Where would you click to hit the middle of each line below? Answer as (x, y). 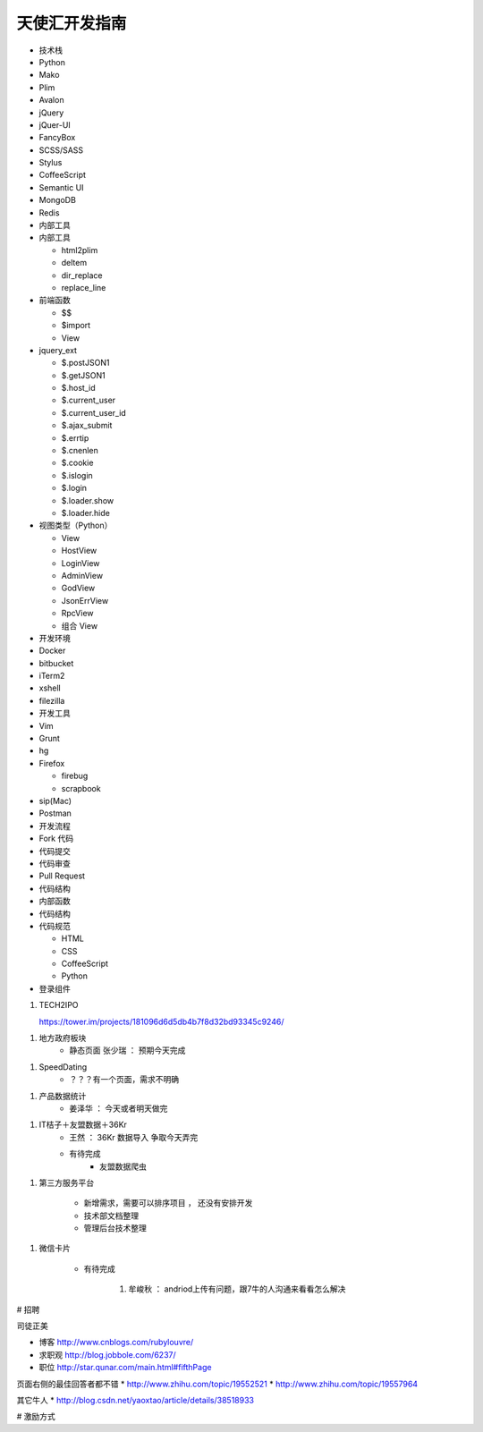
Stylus (51, 163)
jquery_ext (58, 350)
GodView (78, 588)
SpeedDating (63, 1067)
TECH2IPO (59, 1005)
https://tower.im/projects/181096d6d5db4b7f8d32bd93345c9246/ (161, 1021)
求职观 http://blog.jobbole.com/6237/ (107, 1354)
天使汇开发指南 (72, 23)
